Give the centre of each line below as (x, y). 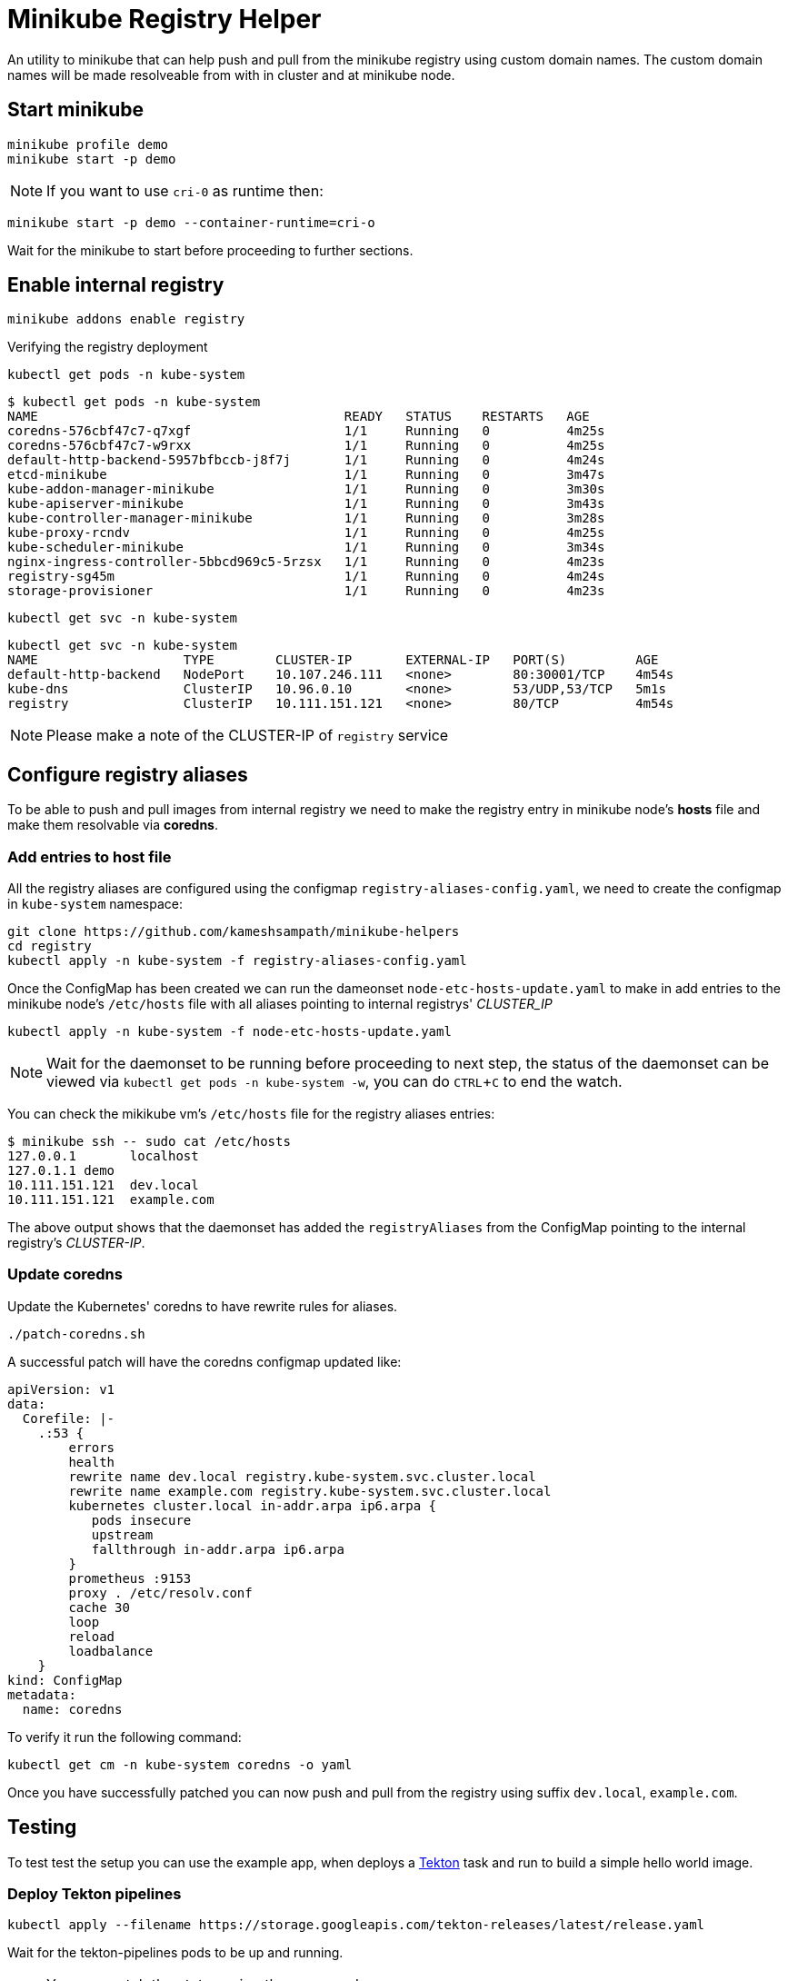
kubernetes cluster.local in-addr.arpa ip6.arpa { (253, 1505)
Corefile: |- (69, 1418)
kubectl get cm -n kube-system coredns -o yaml (180, 1764)
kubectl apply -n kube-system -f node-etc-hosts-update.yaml (229, 1032)
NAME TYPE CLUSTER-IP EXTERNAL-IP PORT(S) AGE (333, 660)
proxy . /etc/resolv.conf (160, 1593)
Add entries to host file (90, 856)
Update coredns (65, 1274)
